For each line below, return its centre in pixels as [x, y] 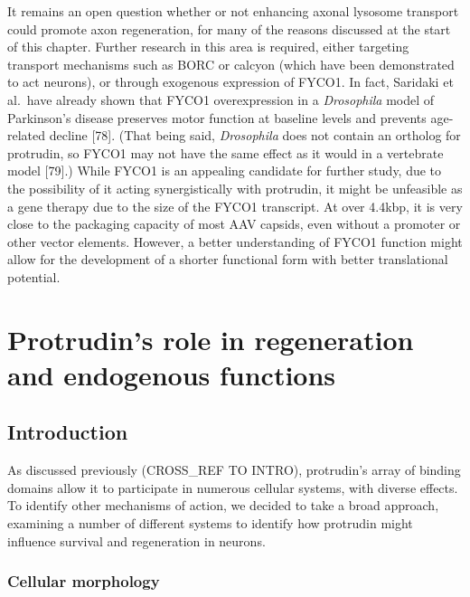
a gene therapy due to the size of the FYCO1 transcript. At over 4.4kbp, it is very [235, 206]
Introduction [68, 432]
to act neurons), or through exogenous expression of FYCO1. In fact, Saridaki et [230, 82]
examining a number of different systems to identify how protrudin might [210, 523]
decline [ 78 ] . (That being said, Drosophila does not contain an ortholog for [255, 135]
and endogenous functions [172, 374]
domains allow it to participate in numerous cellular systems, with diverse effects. [233, 487]
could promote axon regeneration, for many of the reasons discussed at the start [229, 28]
